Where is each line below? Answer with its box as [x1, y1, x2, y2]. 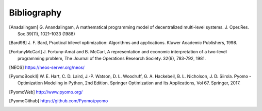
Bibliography [9, 7, 62, 18]
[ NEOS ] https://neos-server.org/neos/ [9, 64, 85, 70]
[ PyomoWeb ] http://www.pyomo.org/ [9, 89, 83, 95]
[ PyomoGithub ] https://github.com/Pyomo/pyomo [9, 98, 108, 104]
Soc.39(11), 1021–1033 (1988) [17, 31, 75, 36]
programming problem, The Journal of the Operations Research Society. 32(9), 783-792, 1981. [17, 56, 206, 62]
